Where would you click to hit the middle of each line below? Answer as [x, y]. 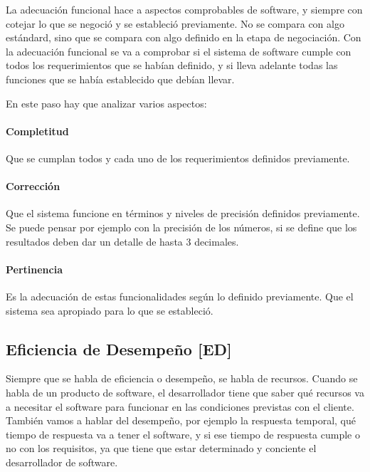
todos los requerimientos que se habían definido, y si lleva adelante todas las [172, 65]
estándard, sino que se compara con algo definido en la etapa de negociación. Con [184, 37]
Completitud [37, 131]
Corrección [33, 186]
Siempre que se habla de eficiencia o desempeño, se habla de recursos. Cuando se [182, 378]
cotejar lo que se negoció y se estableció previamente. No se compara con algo [175, 23]
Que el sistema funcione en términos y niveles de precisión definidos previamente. [183, 213]
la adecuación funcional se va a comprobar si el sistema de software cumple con [179, 51]
